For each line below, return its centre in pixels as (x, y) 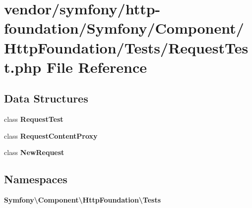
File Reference (96, 67)
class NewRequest (34, 152)
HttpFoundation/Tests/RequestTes (126, 47)
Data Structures (46, 98)
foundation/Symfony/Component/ (124, 28)
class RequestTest (34, 119)
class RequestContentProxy (51, 135)
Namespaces (36, 179)
